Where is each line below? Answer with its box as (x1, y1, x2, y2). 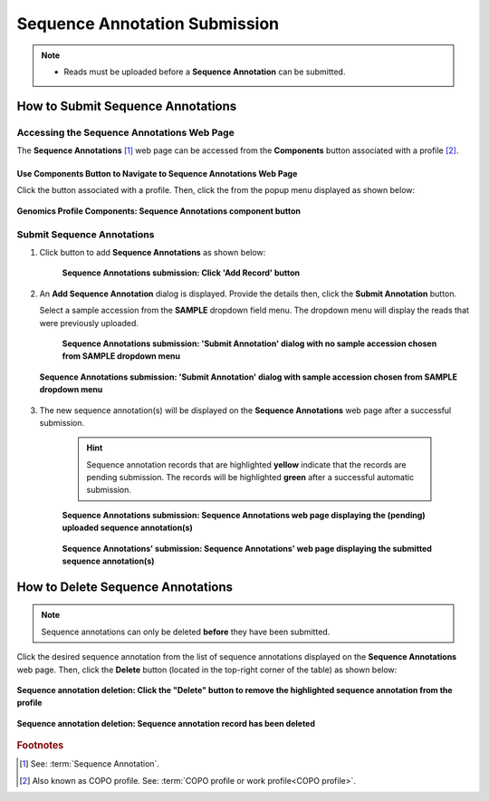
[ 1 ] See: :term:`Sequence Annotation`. (19, 758, 160, 769)
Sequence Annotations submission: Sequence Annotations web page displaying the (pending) (62, 509, 426, 520)
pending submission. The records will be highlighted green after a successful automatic (86, 472, 415, 483)
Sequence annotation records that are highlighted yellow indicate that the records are (86, 458, 407, 470)
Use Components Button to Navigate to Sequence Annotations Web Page (16, 169, 298, 179)
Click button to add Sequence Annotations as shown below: (39, 247, 266, 258)
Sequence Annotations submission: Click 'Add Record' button (62, 267, 301, 278)
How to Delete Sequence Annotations (16, 579, 234, 594)
